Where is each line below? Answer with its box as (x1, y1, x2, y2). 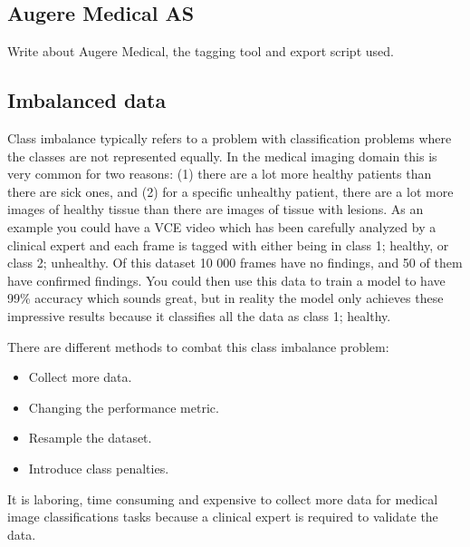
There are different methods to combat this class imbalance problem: (7, 337, 389, 356)
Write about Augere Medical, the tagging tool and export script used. (7, 42, 394, 61)
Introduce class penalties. (28, 458, 169, 477)
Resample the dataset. (28, 428, 152, 447)
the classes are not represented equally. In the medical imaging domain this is (7, 146, 437, 165)
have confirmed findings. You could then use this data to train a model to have (7, 270, 446, 289)
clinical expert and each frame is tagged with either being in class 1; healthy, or (7, 235, 449, 254)
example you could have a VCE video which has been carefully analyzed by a (7, 217, 436, 236)
